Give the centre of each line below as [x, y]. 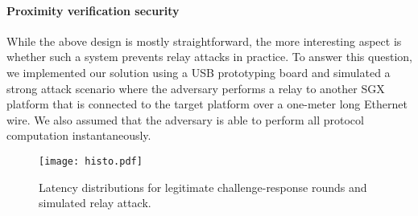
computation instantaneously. [79, 135]
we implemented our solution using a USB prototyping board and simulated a [199, 72]
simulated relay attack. [95, 203]
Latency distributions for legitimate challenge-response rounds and [203, 187]
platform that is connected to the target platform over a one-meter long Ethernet [207, 104]
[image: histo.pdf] [91, 161]
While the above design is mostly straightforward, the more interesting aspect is [204, 41]
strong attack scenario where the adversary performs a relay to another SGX [196, 88]
